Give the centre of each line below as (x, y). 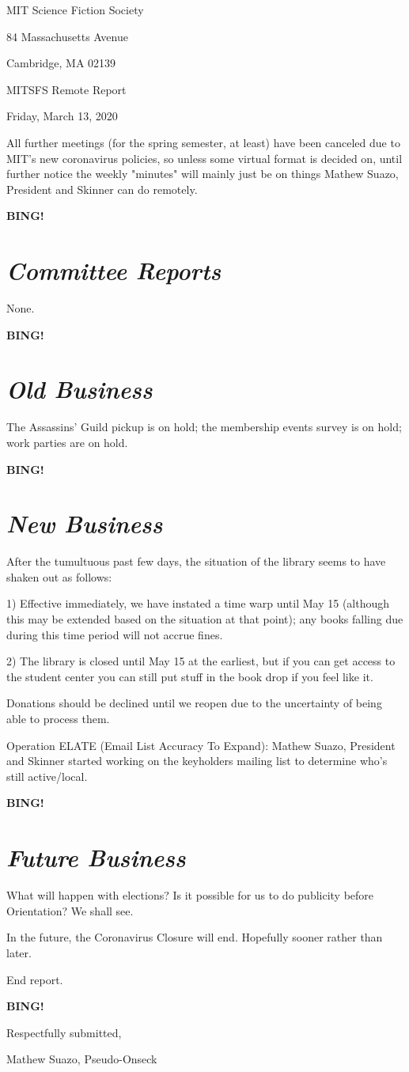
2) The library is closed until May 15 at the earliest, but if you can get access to (201, 661)
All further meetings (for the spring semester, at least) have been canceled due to (203, 142)
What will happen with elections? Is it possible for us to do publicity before (190, 895)
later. (19, 952)
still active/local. (47, 776)
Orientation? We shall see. (70, 910)
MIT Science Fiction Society (75, 9)
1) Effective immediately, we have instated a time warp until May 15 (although (198, 603)
